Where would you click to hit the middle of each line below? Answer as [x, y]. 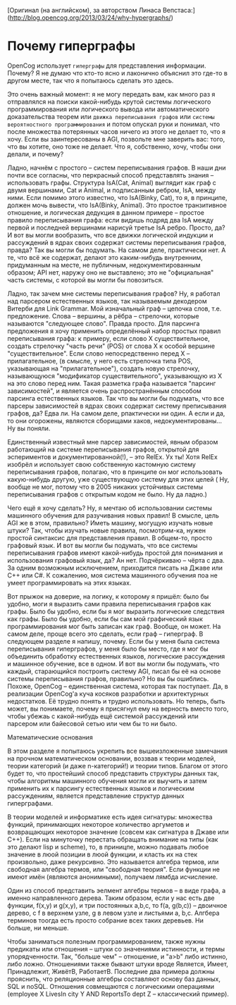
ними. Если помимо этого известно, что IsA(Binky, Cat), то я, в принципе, [117, 197]
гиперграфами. [30, 803]
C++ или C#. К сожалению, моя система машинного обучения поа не [113, 575]
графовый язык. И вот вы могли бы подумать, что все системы [103, 545]
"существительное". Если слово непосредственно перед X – [99, 353]
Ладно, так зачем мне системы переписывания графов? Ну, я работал [114, 293]
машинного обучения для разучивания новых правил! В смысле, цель [113, 515]
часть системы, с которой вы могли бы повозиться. [86, 280]
